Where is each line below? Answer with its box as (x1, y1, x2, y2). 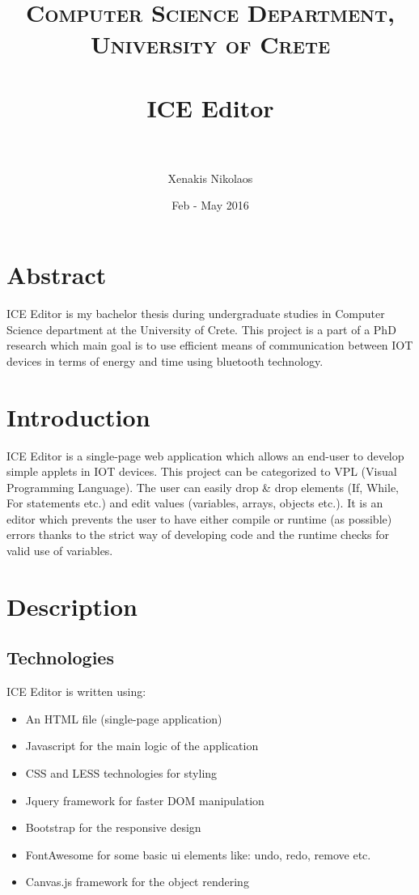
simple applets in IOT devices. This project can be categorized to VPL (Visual (6, 463, 397, 480)
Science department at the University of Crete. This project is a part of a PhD (6, 320, 396, 337)
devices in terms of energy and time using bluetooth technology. (6, 352, 324, 369)
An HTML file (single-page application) (25, 710, 222, 727)
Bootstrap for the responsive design (25, 819, 201, 836)
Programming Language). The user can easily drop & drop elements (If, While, (6, 478, 399, 495)
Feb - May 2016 (171, 197, 249, 214)
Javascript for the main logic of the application (25, 737, 259, 754)
